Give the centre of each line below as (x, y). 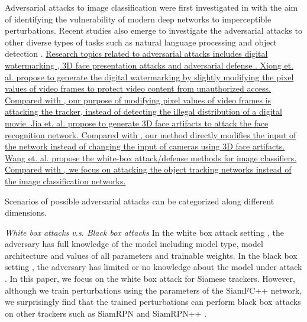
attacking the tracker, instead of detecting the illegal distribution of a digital (143, 111)
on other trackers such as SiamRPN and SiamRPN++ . (106, 313)
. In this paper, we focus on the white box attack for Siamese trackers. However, (150, 279)
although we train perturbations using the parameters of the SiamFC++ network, (153, 290)
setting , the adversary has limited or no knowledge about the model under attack (153, 267)
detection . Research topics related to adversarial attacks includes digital (136, 53)
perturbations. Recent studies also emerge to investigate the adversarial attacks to (153, 30)
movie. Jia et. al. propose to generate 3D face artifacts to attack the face (137, 123)
